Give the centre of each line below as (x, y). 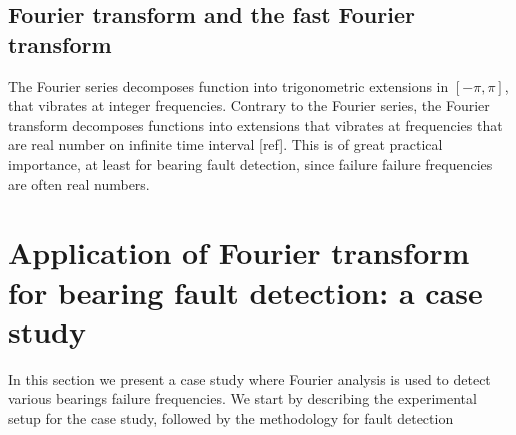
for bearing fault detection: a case (245, 291)
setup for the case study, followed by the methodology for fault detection (231, 417)
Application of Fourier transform (239, 252)
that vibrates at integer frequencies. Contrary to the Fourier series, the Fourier (249, 105)
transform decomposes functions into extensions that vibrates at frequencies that (255, 124)
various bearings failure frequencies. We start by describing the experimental (242, 398)
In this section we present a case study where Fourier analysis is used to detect (249, 378)
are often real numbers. (79, 183)
